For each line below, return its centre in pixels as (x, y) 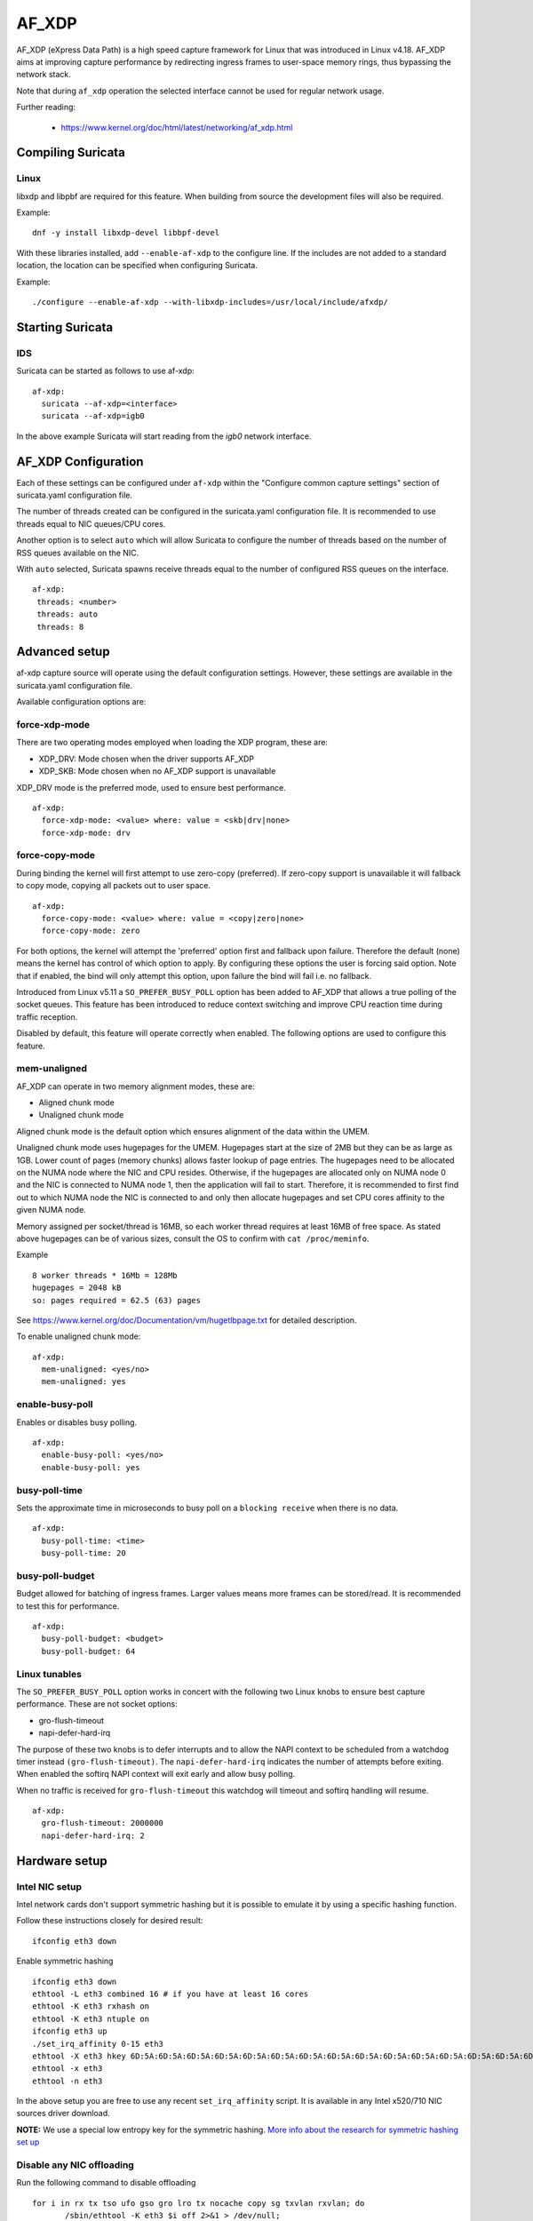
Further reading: (46, 107)
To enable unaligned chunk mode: (79, 1336)
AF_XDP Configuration (80, 462)
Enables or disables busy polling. (77, 1422)
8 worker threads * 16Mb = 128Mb (105, 1275)
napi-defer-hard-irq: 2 (93, 1835)
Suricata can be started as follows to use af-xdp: (105, 371)
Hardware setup (62, 1861)
